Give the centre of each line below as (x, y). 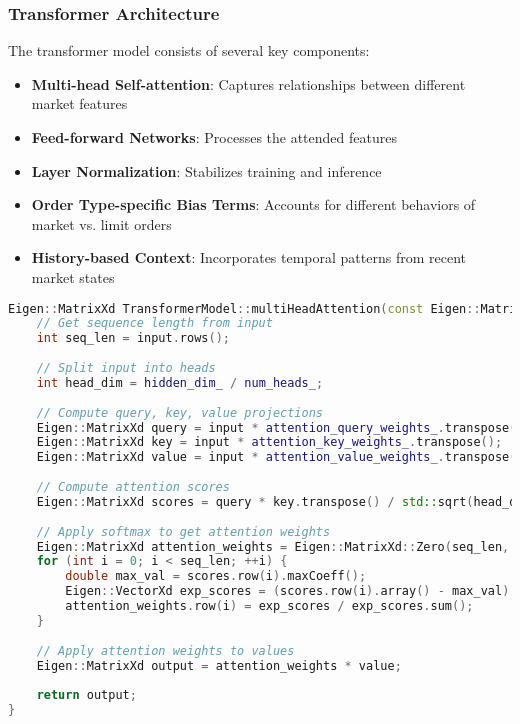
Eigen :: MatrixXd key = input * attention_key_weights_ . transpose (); (269, 442)
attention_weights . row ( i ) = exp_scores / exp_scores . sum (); (269, 606)
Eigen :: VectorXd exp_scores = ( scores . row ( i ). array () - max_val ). (291, 591)
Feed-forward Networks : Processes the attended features (214, 137)
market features (79, 103)
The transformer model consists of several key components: (189, 50)
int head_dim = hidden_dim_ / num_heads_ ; (180, 382)
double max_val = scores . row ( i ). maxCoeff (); (216, 576)
